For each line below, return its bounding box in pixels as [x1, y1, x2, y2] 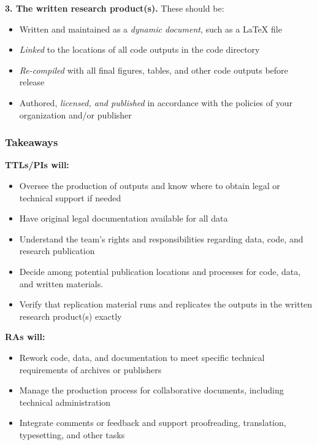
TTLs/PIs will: [5, 158, 69, 171]
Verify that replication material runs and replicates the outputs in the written [19, 298, 313, 311]
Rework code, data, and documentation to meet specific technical [19, 350, 265, 363]
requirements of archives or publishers [19, 363, 162, 376]
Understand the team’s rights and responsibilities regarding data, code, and [19, 232, 304, 245]
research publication [19, 244, 95, 257]
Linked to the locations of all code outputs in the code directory [19, 43, 260, 56]
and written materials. [19, 277, 104, 290]
